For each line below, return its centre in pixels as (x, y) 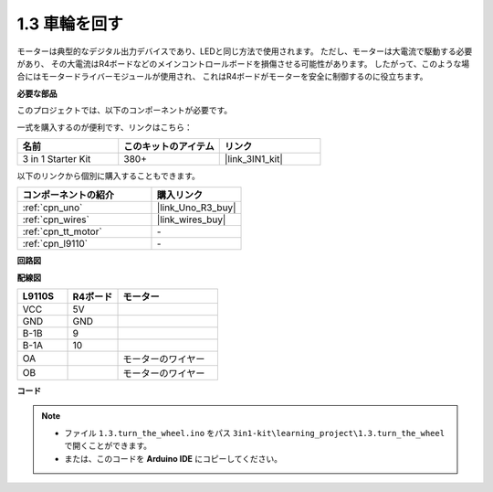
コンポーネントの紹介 (68, 195)
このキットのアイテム (169, 146)
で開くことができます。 (108, 446)
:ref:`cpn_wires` (56, 219)
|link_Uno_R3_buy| (196, 208)
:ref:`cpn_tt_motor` (62, 231)
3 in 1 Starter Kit (57, 158)
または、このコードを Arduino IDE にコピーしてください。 (173, 458)
